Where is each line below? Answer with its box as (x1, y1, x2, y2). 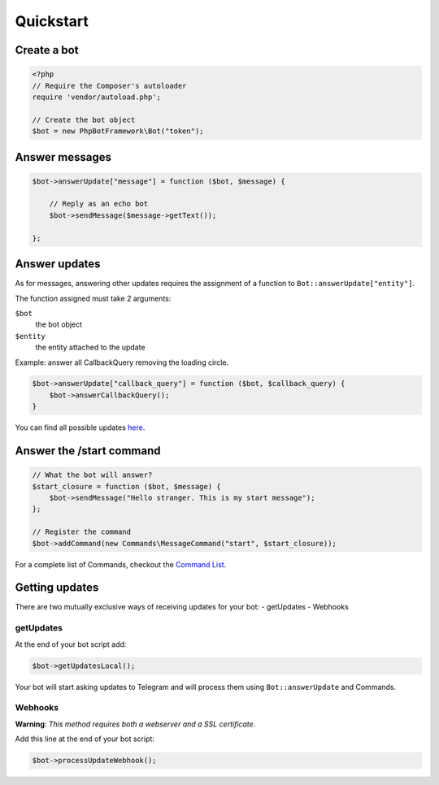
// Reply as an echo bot (49, 199, 149, 209)
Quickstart (15, 12, 89, 30)
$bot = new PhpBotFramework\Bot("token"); (32, 127, 204, 136)
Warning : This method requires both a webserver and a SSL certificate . (15, 719, 256, 729)
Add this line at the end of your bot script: (15, 734, 154, 744)
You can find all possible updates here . (15, 423, 146, 432)
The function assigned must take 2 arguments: (15, 293, 172, 303)
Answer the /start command (15, 444, 162, 458)
